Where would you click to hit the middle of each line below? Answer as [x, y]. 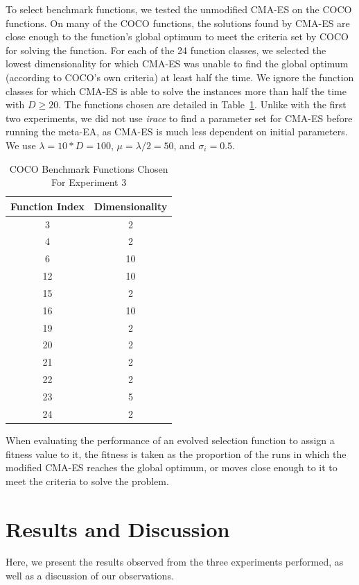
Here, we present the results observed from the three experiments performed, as [175, 562]
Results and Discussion [118, 528]
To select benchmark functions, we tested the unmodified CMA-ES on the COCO [179, 9]
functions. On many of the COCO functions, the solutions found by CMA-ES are [178, 23]
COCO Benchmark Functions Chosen [89, 168]
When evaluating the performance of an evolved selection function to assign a [170, 440]
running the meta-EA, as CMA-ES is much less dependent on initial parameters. [177, 132]
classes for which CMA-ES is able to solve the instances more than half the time [176, 91]
